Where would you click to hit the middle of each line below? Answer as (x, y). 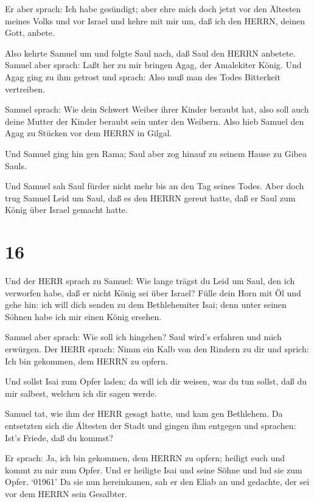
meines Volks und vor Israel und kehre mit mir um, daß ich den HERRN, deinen (155, 20)
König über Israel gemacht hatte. (66, 210)
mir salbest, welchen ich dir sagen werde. (81, 393)
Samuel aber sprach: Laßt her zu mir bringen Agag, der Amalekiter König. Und (153, 65)
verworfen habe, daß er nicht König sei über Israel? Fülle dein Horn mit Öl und (153, 292)
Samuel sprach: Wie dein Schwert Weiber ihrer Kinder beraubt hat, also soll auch (157, 109)
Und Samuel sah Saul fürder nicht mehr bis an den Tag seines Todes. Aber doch (155, 186)
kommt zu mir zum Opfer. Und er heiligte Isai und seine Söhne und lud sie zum (154, 469)
